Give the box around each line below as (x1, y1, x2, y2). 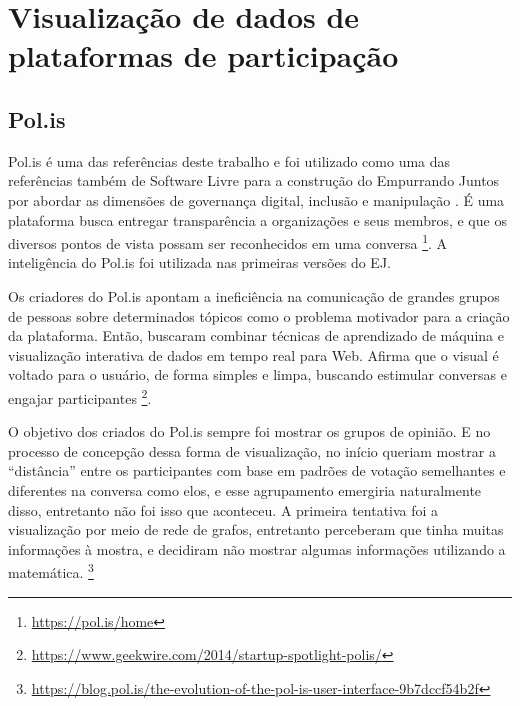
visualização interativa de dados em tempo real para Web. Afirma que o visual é (8, 344, 499, 365)
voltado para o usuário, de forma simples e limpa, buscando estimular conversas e (8, 364, 507, 385)
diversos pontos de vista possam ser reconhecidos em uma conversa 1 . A (8, 230, 448, 253)
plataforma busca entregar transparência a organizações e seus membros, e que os (8, 209, 507, 230)
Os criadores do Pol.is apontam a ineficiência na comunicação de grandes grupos (8, 285, 500, 306)
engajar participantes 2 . (8, 384, 152, 408)
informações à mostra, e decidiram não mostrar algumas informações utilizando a (8, 538, 506, 559)
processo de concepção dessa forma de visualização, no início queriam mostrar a (8, 440, 496, 461)
